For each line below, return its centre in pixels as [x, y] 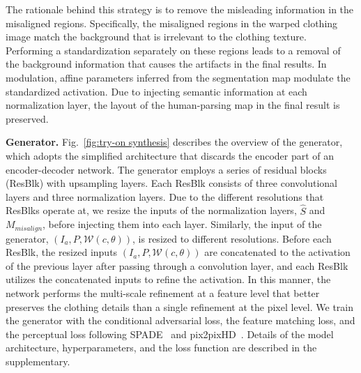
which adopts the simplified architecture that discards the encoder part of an [170, 155]
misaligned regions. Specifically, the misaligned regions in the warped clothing [172, 23]
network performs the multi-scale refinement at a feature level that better [163, 292]
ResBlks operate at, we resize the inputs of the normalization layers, [151, 210]
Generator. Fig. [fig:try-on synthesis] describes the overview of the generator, [174, 142]
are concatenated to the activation [277, 252]
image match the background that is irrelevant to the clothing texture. [156, 37]
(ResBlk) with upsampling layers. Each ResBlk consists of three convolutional [172, 183]
